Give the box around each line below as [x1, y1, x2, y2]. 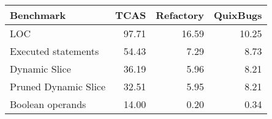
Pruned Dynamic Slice [10, 79, 106, 93]
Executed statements [10, 44, 99, 58]
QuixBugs [213, 8, 262, 22]
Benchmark [10, 8, 66, 22]
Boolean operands [10, 97, 86, 111]
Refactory [156, 8, 204, 22]
